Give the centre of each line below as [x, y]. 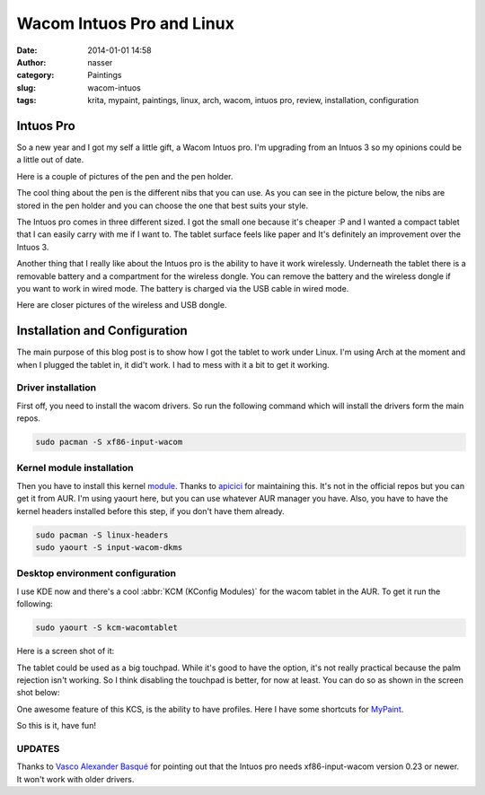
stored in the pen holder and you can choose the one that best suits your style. [163, 205]
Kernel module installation [75, 468]
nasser [100, 62]
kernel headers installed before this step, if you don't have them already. [150, 511]
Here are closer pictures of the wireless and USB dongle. [122, 305]
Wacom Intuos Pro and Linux [126, 23]
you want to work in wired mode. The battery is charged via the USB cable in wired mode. [183, 288]
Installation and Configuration [102, 331]
